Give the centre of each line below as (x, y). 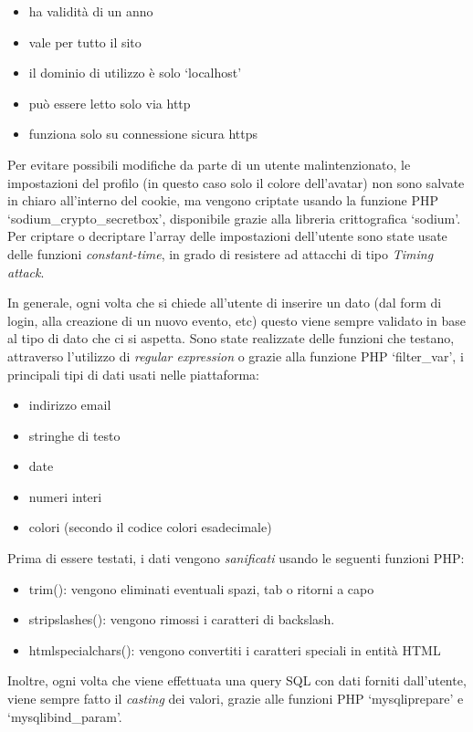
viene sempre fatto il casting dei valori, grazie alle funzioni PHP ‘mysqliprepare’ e (236, 699)
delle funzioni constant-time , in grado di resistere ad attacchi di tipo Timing (221, 253)
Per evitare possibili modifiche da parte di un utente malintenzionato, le (209, 164)
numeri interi (65, 496)
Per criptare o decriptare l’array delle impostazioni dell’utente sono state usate (227, 236)
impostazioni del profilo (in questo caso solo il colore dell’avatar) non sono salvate (236, 182)
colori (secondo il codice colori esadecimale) (150, 527)
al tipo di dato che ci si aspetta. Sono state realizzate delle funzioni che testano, (231, 338)
